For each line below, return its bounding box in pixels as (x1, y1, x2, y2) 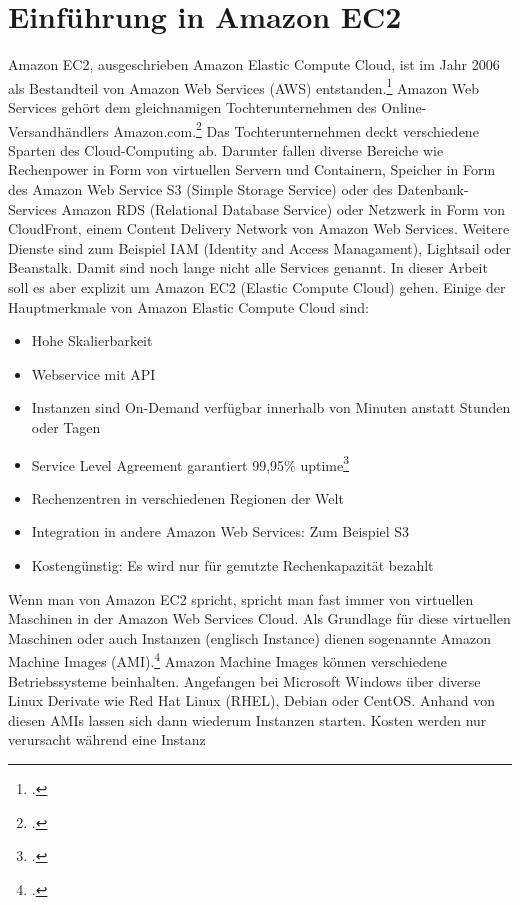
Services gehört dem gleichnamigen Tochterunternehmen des (8, 96, 377, 117)
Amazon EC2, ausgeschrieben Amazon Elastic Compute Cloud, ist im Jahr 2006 (8, 54, 500, 75)
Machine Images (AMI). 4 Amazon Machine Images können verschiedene (8, 648, 447, 671)
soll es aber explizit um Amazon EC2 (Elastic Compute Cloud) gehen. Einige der (8, 276, 506, 297)
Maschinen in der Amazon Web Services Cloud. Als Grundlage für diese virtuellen (8, 608, 511, 629)
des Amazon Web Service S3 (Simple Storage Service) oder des (8, 179, 393, 199)
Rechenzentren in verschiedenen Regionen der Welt (31, 487, 344, 508)
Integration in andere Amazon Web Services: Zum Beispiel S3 (31, 521, 410, 542)
